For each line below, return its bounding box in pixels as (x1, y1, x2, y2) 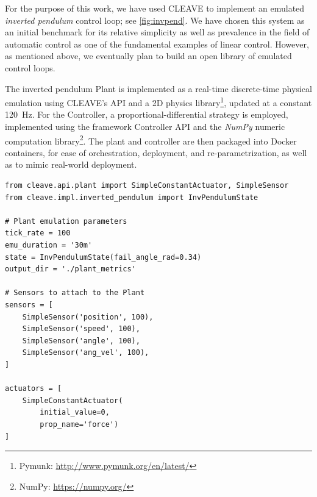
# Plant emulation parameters (5, 216, 127, 226)
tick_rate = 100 (5, 229, 71, 238)
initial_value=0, (40, 408, 110, 417)
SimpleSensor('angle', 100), (22, 336, 140, 345)
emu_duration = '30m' (5, 241, 93, 249)
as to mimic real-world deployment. (5, 158, 137, 171)
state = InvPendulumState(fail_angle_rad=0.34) (5, 252, 202, 262)
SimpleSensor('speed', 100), (22, 324, 140, 334)
